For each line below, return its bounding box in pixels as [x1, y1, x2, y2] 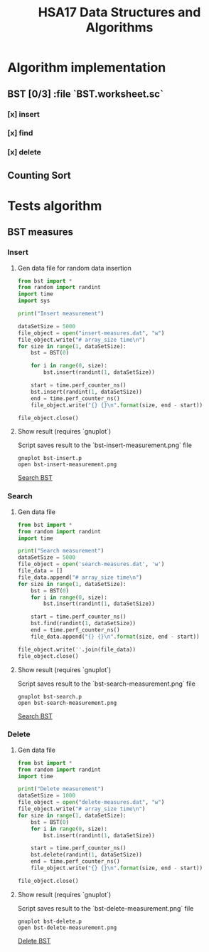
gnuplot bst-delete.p [17, 918, 82, 925]
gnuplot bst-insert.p [17, 455, 82, 462]
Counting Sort [7, 169, 71, 182]
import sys [17, 297, 50, 305]
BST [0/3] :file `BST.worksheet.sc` [7, 88, 164, 100]
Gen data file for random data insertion [17, 263, 132, 272]
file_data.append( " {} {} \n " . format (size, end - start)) [31, 633, 200, 640]
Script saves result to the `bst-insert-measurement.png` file [17, 441, 192, 449]
